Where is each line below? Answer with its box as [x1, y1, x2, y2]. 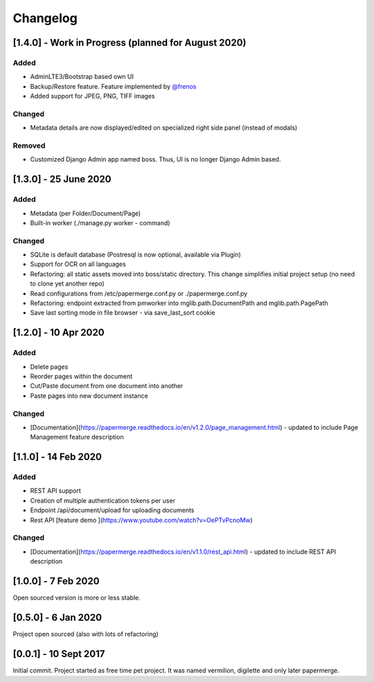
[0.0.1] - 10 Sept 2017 [12, 648, 105, 660]
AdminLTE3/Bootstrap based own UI [30, 73, 134, 81]
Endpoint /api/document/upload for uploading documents [30, 506, 195, 514]
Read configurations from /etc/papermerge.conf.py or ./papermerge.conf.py [30, 289, 248, 297]
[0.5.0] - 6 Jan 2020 [12, 611, 103, 623]
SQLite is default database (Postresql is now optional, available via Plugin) [30, 250, 242, 259]
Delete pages [30, 362, 69, 371]
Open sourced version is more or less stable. [12, 593, 141, 602]
